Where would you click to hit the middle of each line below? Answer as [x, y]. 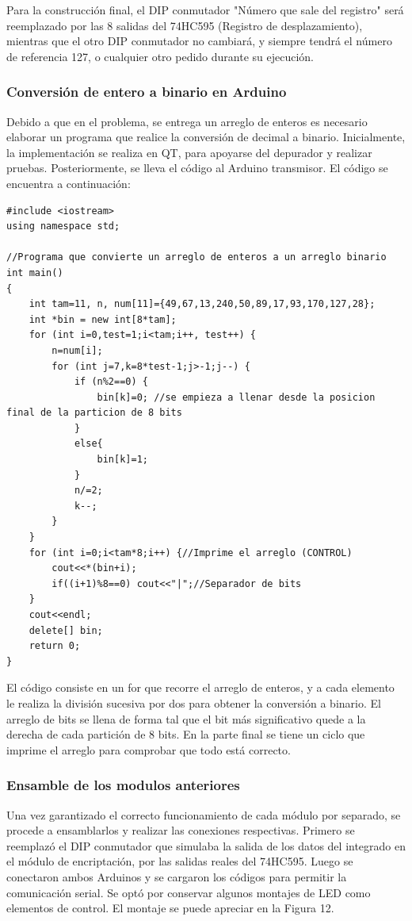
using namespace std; [63, 226]
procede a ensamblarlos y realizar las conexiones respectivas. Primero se [181, 830]
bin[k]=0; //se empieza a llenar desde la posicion [236, 397]
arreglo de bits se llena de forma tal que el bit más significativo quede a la [186, 718]
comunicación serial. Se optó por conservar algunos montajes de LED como [189, 892]
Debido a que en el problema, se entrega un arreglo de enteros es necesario [187, 121]
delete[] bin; [66, 630]
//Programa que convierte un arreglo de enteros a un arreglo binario [196, 257]
